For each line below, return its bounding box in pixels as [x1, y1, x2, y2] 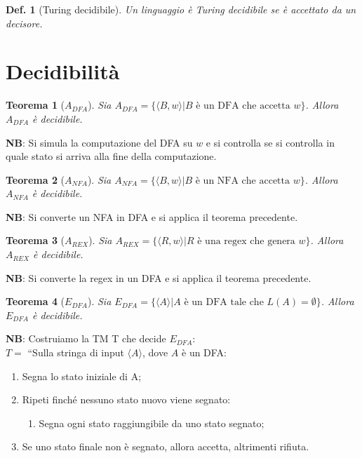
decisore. [6, 15, 43, 30]
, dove [142, 345, 168, 360]
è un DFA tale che [184, 297, 264, 308]
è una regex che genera [197, 236, 295, 247]
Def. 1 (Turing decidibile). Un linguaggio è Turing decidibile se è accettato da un [6, 2, 356, 16]
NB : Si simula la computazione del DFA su [6, 135, 193, 149]
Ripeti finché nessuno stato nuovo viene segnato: [22, 392, 231, 407]
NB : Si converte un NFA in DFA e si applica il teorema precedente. [6, 209, 298, 224]
